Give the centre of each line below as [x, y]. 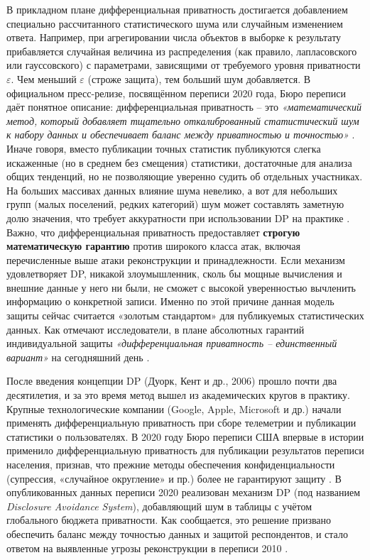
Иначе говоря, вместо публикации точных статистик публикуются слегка [164, 148]
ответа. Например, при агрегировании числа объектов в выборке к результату [174, 37]
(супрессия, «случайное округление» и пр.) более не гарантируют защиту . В [174, 478]
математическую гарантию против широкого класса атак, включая [153, 246]
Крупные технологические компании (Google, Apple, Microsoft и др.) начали [174, 408]
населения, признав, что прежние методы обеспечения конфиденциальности [171, 464]
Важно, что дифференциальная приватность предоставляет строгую [153, 232]
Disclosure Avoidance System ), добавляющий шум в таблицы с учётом [159, 506]
